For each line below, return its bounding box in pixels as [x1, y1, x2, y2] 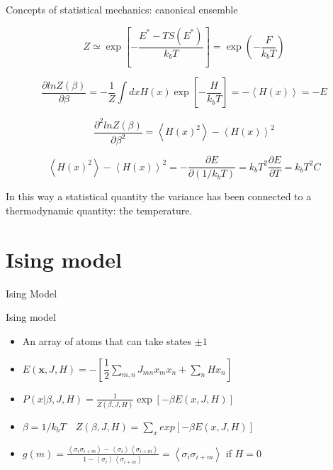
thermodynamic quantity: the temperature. [6, 203, 193, 218]
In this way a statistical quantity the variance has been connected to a [6, 189, 312, 204]
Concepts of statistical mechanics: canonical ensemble [6, 2, 238, 16]
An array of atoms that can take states [22, 333, 192, 348]
